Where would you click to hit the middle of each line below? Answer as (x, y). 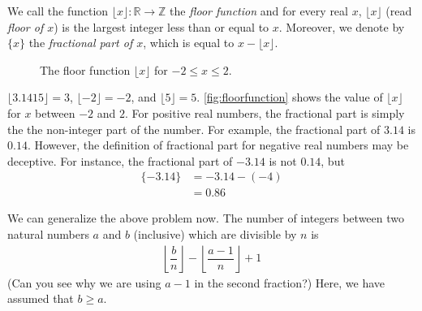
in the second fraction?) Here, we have (290, 282)
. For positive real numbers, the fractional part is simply (265, 112)
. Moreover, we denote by (342, 26)
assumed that (41, 298)
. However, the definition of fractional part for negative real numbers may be (218, 145)
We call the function (58, 11)
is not (283, 160)
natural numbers (48, 234)
